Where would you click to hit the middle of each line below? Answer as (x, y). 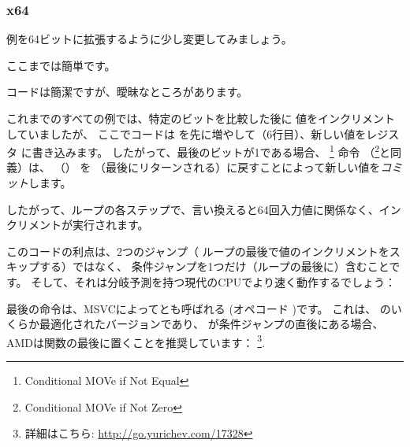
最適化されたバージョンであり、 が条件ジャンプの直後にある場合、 (211, 324)
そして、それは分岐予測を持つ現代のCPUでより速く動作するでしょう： (214, 282)
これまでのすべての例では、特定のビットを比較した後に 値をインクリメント (201, 118)
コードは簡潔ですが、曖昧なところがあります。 (127, 92)
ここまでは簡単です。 (61, 65)
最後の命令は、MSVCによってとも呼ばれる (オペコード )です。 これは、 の (199, 308)
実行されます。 (110, 225)
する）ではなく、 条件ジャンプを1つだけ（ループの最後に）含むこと (214, 266)
